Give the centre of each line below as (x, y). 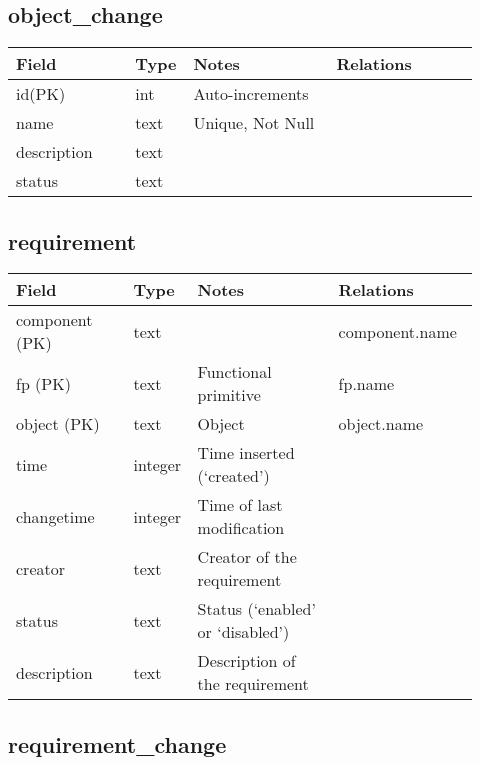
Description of (246, 661)
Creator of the (247, 557)
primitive (229, 395)
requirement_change (117, 743)
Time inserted (246, 453)
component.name (397, 331)
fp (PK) (43, 383)
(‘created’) (233, 476)
